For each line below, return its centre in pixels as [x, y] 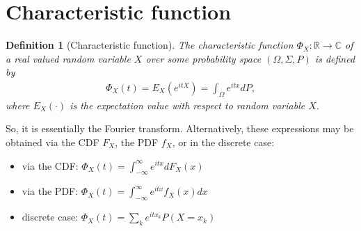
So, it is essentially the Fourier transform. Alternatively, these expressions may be [180, 128]
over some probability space [203, 58]
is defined [335, 58]
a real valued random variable [68, 58]
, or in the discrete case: [223, 142]
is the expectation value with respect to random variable [187, 105]
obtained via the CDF [53, 142]
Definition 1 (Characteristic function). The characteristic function [150, 45]
